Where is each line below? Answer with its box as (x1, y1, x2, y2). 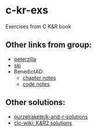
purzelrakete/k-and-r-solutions (13, 113, 88, 120)
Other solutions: (5, 97, 66, 107)
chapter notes (22, 74, 56, 81)
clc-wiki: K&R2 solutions (13, 119, 72, 126)
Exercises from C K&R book (5, 23, 71, 30)
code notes (22, 80, 50, 87)
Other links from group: (5, 40, 92, 50)
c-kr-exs (5, 4, 49, 17)
